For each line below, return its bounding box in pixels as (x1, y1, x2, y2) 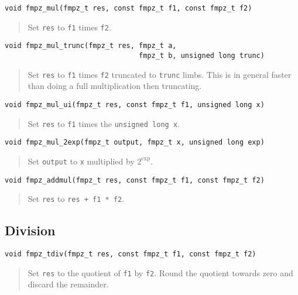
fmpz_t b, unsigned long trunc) (139, 51, 265, 60)
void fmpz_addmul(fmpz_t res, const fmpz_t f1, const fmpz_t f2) (5, 176, 265, 184)
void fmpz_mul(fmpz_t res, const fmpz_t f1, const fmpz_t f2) (5, 4, 252, 12)
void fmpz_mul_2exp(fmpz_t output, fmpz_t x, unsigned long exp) (5, 138, 265, 147)
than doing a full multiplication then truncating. (28, 80, 202, 92)
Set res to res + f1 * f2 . (28, 193, 125, 205)
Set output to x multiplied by (28, 155, 135, 167)
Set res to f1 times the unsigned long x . (28, 117, 180, 129)
